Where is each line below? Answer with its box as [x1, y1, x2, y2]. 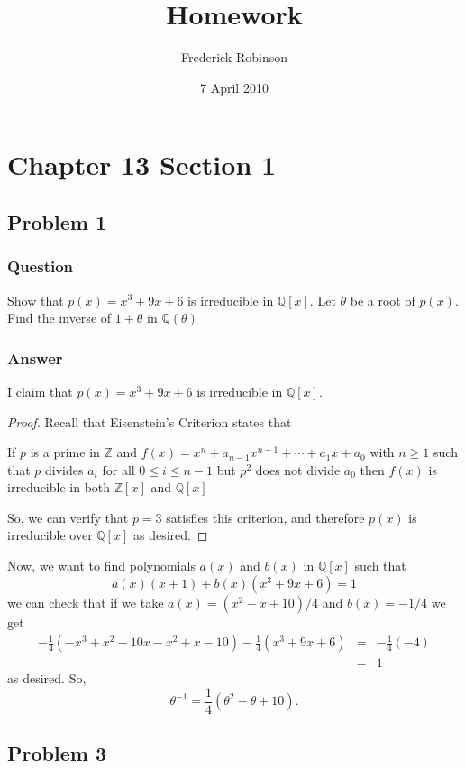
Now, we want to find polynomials [7, 556, 196, 575]
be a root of [350, 290, 415, 309]
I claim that [7, 381, 73, 400]
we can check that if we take [7, 592, 164, 611]
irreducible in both [7, 478, 111, 497]
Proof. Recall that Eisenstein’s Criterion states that [7, 412, 292, 431]
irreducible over [7, 526, 93, 544]
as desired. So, [7, 669, 87, 688]
